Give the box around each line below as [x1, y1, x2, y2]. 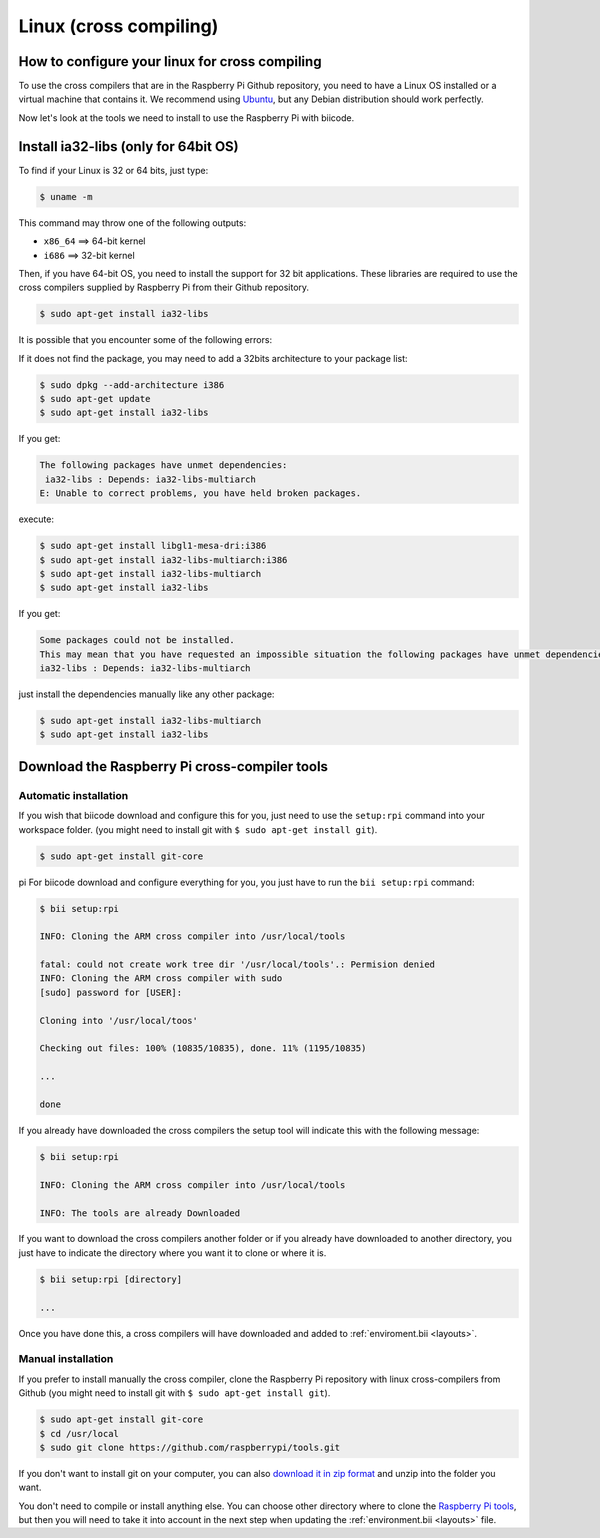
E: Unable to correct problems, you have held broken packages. [39, 488, 362, 499]
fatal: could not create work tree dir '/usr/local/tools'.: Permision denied [39, 959, 435, 970]
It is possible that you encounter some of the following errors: [18, 334, 273, 346]
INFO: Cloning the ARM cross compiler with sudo [39, 973, 283, 984]
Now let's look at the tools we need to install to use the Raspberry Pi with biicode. [18, 111, 355, 124]
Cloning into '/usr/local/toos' [39, 1015, 199, 1026]
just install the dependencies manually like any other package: [18, 688, 275, 700]
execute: [18, 513, 55, 525]
